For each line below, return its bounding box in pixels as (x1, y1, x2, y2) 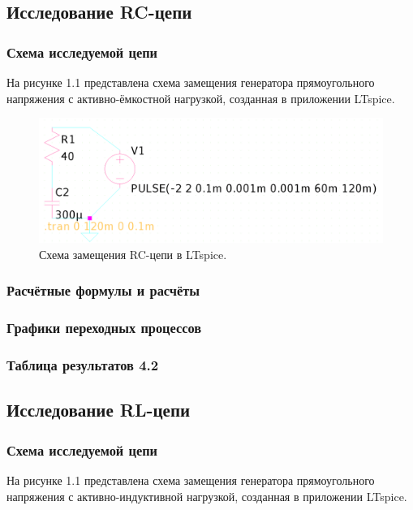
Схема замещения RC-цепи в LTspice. (39, 245, 227, 262)
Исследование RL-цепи (6, 397, 191, 422)
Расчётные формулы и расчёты (6, 280, 200, 300)
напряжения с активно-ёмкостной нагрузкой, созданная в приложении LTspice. (6, 89, 395, 106)
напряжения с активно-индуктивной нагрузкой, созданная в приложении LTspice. (6, 487, 407, 504)
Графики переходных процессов (6, 318, 202, 338)
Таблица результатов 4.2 (6, 355, 159, 375)
